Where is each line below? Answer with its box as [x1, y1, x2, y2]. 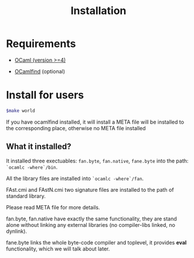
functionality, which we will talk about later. [6, 245, 110, 252]
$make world [6, 107, 35, 114]
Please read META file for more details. [6, 203, 100, 211]
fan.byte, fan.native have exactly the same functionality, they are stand [6, 215, 177, 222]
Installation [70, 4, 127, 18]
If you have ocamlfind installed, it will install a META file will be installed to [6, 118, 185, 125]
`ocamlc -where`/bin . [6, 163, 58, 171]
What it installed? [6, 142, 72, 152]
